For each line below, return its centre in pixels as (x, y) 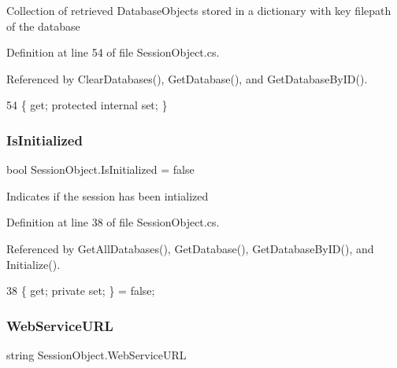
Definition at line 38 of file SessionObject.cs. (113, 222)
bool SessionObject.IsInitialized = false (100, 169)
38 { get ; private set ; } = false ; (81, 291)
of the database (43, 26)
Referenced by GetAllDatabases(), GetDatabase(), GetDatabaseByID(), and (190, 248)
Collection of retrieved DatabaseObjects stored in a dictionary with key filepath (199, 10)
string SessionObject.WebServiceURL (96, 354)
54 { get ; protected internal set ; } (87, 105)
